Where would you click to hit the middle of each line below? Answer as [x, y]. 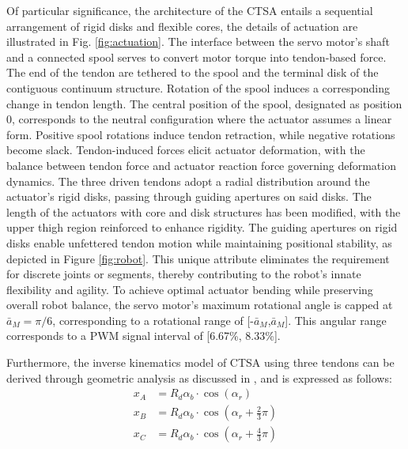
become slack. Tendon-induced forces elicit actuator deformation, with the [186, 150]
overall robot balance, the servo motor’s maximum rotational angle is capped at [200, 305]
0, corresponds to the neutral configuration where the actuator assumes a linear [199, 119]
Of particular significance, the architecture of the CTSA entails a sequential [190, 10]
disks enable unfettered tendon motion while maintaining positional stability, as [199, 242]
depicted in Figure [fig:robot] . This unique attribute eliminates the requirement [198, 258]
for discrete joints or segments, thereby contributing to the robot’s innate [184, 274]
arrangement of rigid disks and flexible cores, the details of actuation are [182, 26]
